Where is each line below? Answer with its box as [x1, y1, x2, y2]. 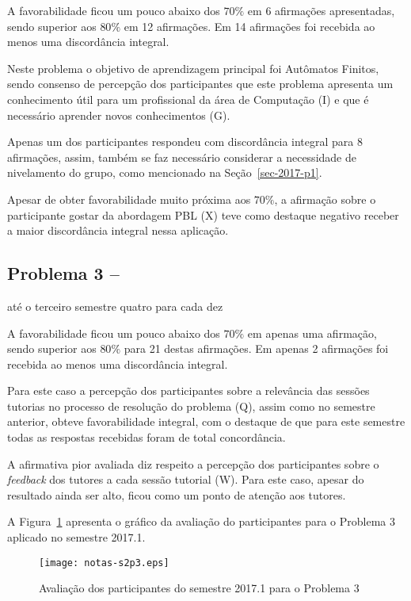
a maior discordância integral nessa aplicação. [7, 222, 229, 239]
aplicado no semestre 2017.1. [7, 529, 146, 545]
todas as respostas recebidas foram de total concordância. [7, 429, 286, 446]
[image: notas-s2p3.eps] [39, 557, 169, 568]
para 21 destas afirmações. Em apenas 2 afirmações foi [124, 340, 389, 357]
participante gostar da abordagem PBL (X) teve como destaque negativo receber [7, 206, 399, 223]
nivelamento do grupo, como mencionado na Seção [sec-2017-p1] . [7, 164, 322, 181]
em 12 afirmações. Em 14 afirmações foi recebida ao [124, 17, 375, 34]
